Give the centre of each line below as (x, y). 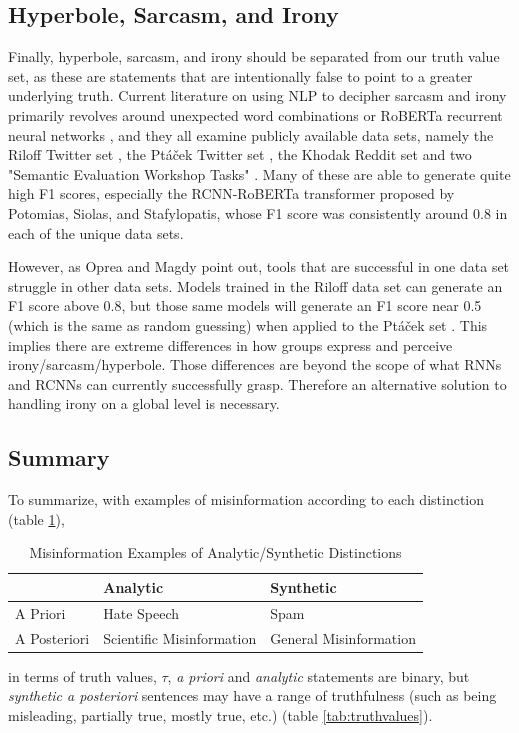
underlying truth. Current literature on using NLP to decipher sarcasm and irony (257, 95)
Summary (59, 457)
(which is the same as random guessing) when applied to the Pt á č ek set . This (248, 324)
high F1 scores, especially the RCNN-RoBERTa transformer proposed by (231, 193)
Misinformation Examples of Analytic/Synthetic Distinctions (215, 552)
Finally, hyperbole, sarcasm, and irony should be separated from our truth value (254, 56)
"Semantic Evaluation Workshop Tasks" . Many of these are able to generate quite (259, 173)
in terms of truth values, (82, 675)
